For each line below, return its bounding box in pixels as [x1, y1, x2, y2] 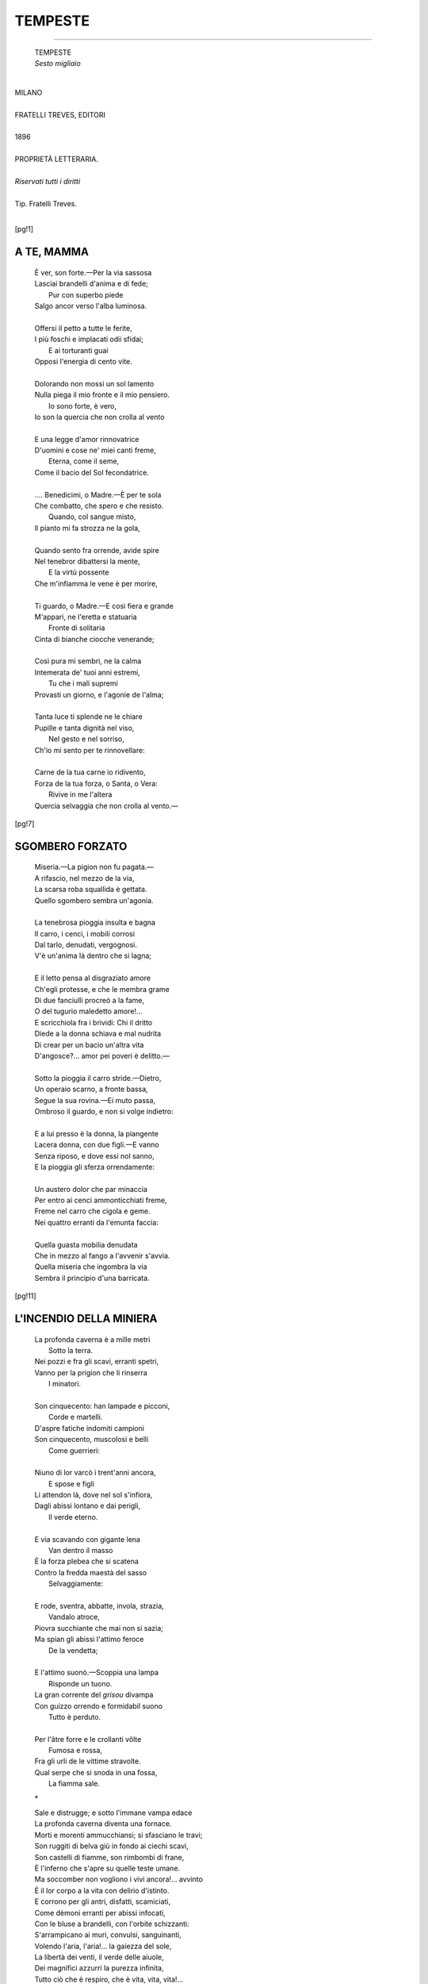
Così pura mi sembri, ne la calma [34, 656, 142, 666]
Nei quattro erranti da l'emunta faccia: [34, 1217, 159, 1227]
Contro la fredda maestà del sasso [34, 1567, 147, 1577]
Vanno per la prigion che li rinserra [34, 1367, 148, 1377]
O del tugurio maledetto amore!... [34, 1006, 143, 1016]
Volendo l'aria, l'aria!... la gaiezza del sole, [34, 1941, 172, 1951]
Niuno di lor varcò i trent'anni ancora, [34, 1468, 156, 1478]
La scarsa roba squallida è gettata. [34, 885, 147, 894]
